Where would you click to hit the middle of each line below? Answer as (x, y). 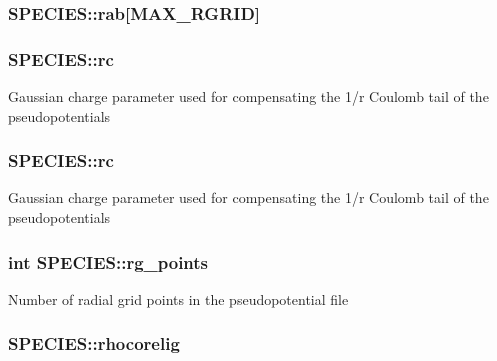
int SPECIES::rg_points (108, 261)
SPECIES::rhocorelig (94, 343)
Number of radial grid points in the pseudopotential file (178, 298)
